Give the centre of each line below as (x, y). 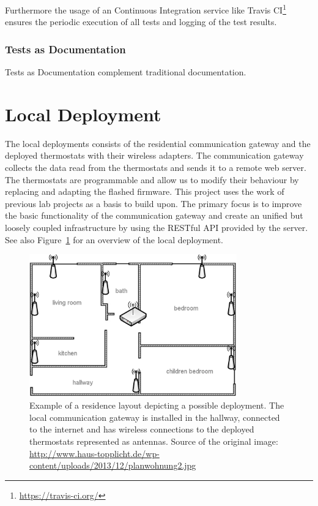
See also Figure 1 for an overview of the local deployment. (114, 239)
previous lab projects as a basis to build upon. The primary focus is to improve (153, 203)
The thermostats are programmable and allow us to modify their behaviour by (152, 179)
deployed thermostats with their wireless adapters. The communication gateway (154, 155)
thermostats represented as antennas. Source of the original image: (154, 441)
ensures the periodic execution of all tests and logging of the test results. (141, 22)
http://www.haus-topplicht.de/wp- (94, 453)
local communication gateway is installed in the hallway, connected (155, 417)
